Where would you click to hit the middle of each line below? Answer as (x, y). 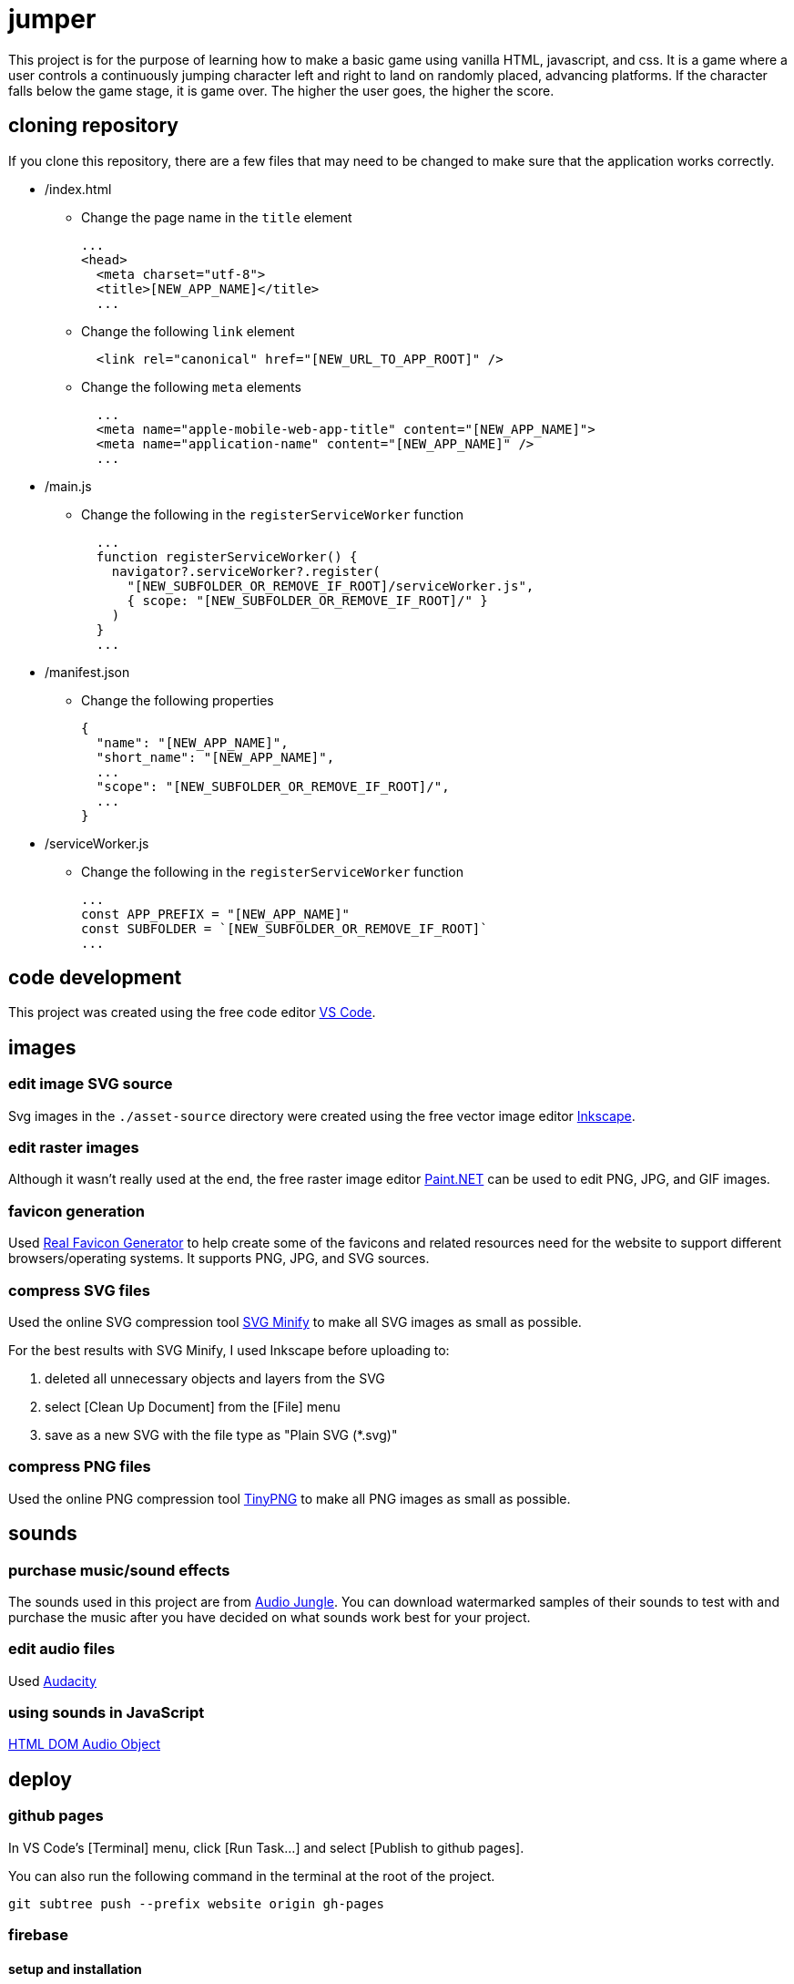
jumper (52, 19)
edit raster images (74, 1148)
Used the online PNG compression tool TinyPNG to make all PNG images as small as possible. (290, 1498)
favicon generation (76, 1211)
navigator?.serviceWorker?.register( (246, 571)
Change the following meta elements (191, 386)
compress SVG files (79, 1290)
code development (95, 978)
